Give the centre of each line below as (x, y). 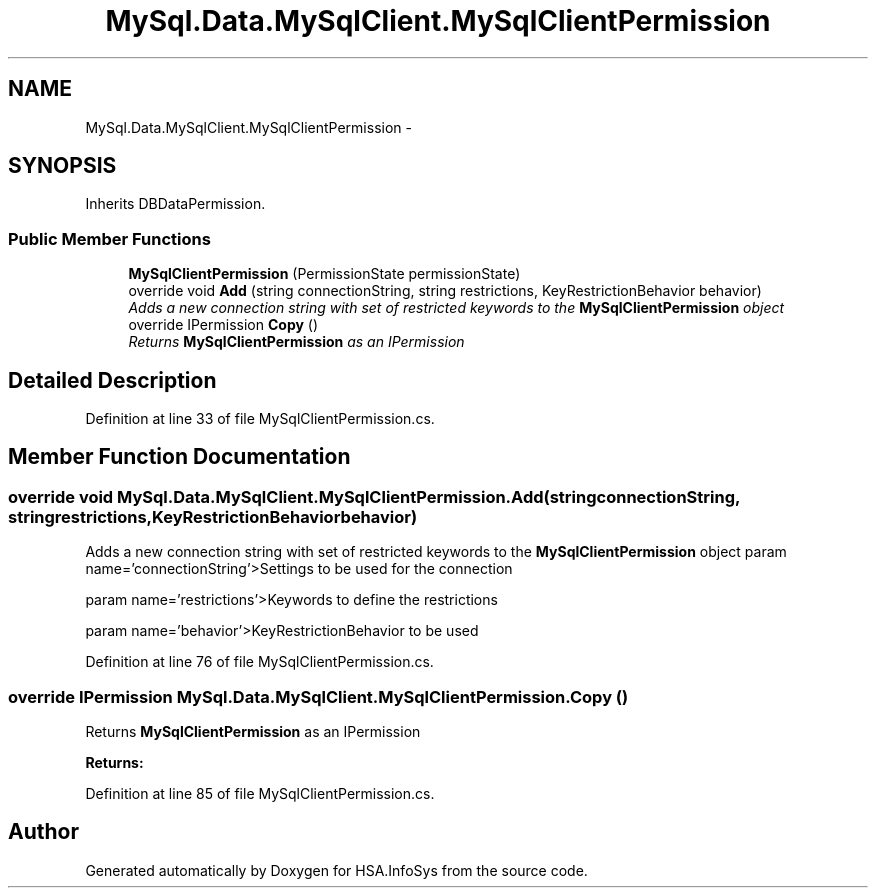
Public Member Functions (109, 238)
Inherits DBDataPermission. (175, 204)
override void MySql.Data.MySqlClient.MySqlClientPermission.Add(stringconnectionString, (374, 496)
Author (43, 832)
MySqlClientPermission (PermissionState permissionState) (324, 274)
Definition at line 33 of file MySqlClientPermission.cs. (260, 419)
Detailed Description (112, 380)
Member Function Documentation (179, 457)
